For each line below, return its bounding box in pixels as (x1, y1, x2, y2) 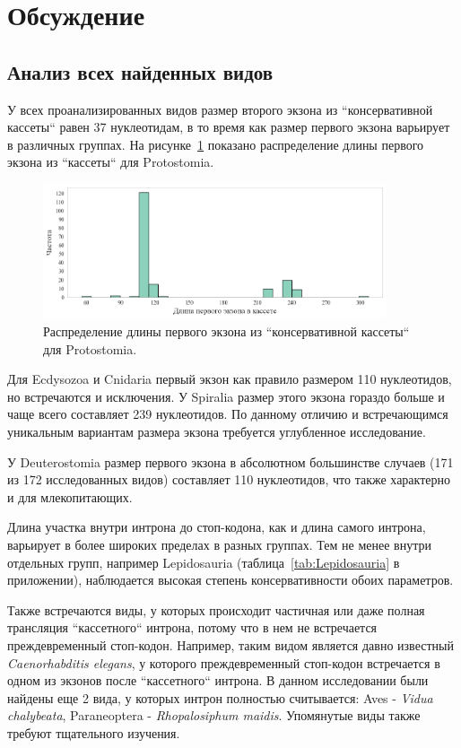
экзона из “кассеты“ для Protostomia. (7, 152, 214, 171)
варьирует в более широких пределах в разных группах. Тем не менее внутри (7, 535, 431, 553)
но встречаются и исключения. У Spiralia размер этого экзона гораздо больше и (7, 387, 445, 405)
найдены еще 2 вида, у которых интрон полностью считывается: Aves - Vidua (7, 688, 433, 707)
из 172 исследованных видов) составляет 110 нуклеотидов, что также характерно (7, 470, 451, 489)
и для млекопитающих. (7, 487, 133, 506)
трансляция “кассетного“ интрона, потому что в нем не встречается (7, 618, 378, 637)
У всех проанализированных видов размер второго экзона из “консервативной (7, 100, 433, 118)
